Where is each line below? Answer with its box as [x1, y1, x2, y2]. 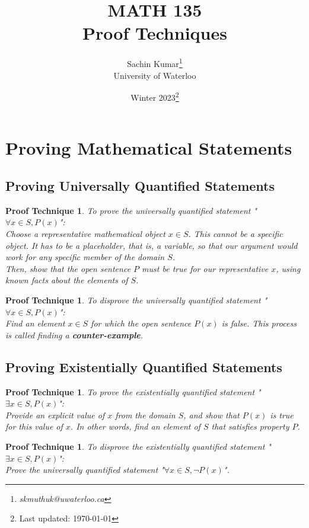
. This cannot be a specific [188, 227, 283, 239]
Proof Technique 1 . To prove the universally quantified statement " [5, 204, 257, 216]
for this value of [5, 420, 63, 433]
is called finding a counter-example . [5, 328, 144, 341]
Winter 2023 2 [130, 89, 179, 103]
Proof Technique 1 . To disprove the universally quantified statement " [5, 293, 267, 306]
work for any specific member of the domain [5, 251, 165, 263]
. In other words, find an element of [70, 420, 200, 433]
